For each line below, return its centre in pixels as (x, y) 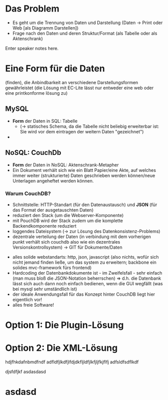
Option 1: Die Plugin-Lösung (64, 325)
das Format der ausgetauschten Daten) (53, 210)
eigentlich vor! (27, 299)
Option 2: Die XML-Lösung (61, 348)
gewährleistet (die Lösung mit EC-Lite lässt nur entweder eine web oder (79, 88)
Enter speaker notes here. (32, 48)
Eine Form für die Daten (55, 69)
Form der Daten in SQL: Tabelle (45, 121)
